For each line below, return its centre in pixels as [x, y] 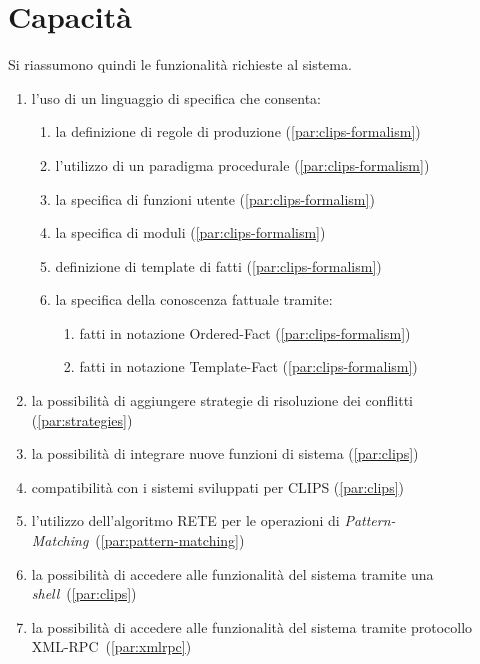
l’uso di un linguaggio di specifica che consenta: [176, 97]
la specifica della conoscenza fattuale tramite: [194, 299]
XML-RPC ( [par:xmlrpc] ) [111, 646]
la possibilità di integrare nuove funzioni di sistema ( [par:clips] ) [225, 453]
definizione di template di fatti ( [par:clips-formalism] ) [218, 265]
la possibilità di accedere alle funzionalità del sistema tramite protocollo [252, 626]
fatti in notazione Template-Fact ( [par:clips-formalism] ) [248, 366]
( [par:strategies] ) [82, 419]
